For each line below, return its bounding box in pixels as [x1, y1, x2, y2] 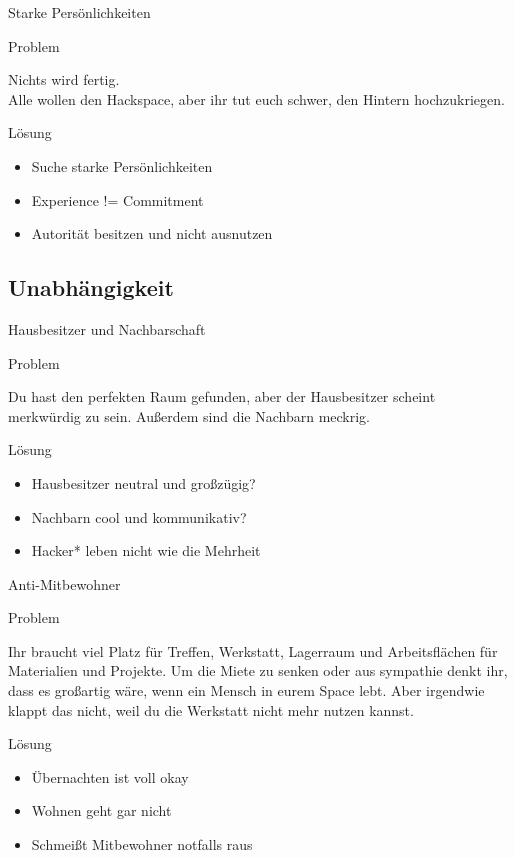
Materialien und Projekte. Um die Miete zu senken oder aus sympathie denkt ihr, [8, 660, 508, 681]
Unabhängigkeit [8, 272, 174, 303]
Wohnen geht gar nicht [31, 800, 172, 821]
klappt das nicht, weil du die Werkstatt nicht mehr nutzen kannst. [8, 699, 414, 720]
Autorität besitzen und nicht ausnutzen [31, 223, 273, 244]
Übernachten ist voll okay [31, 766, 189, 787]
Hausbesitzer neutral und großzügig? [31, 472, 256, 493]
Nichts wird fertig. [8, 69, 120, 90]
